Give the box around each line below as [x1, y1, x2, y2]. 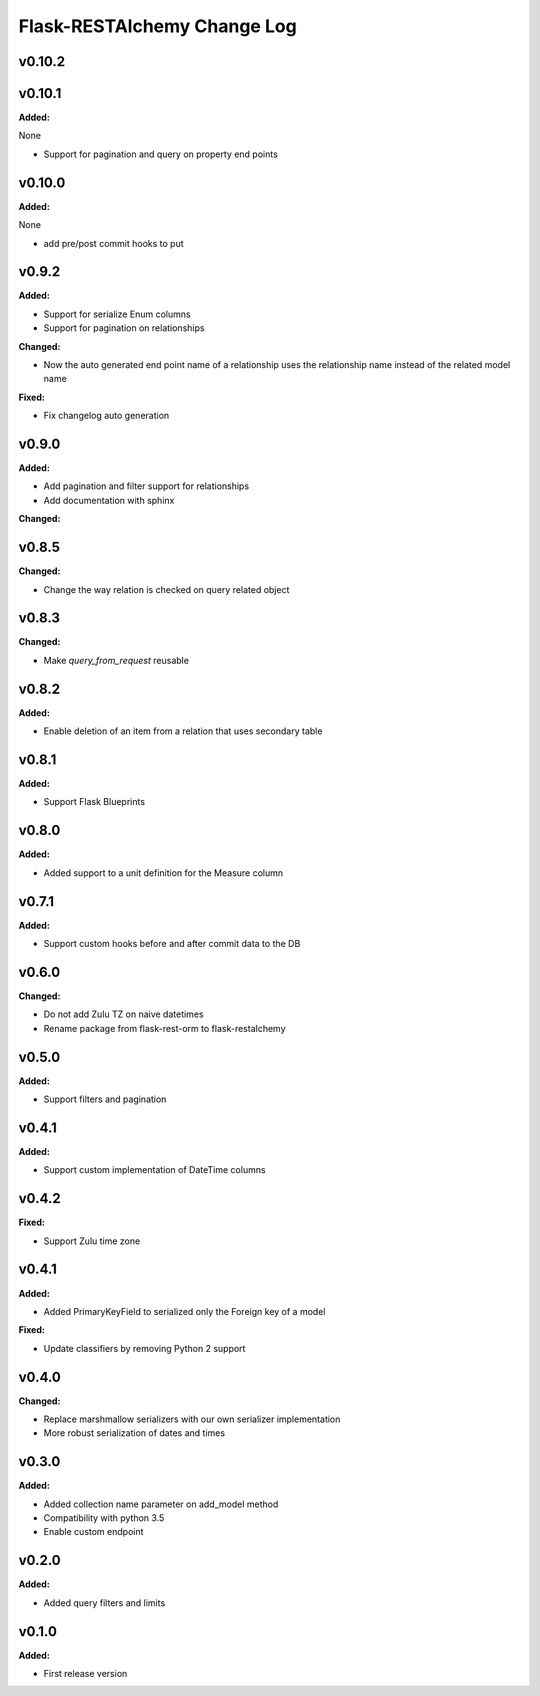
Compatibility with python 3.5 [43, 1512, 165, 1524]
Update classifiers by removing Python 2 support [43, 1342, 246, 1354]
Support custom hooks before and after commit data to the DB [43, 938, 301, 950]
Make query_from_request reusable [43, 654, 190, 666]
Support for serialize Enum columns [43, 308, 191, 320]
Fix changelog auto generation [43, 410, 170, 422]
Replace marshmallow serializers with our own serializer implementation [43, 1413, 341, 1425]
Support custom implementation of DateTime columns [43, 1164, 266, 1176]
